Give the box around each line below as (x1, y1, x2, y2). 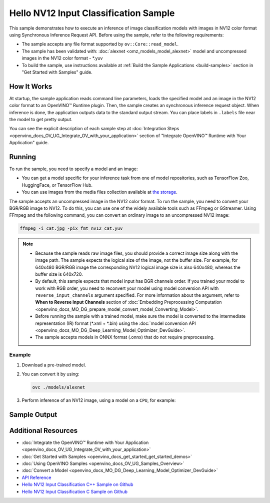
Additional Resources (9, 426, 77, 435)
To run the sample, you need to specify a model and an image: (9, 166, 138, 172)
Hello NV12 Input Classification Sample (9, 8, 175, 19)
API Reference (21, 474, 51, 480)
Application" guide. (9, 140, 49, 146)
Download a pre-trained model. (21, 362, 86, 368)
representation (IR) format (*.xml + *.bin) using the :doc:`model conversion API (35, 320, 196, 326)
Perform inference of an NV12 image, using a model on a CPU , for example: (21, 397, 176, 403)
